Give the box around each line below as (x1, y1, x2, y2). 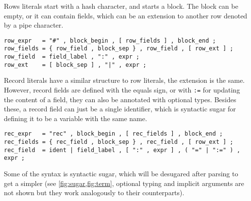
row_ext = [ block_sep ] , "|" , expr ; (4, 61, 147, 68)
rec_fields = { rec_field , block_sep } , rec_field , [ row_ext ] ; (4, 139, 234, 146)
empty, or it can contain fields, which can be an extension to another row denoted (4, 10, 248, 20)
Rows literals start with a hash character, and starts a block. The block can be (4, 1, 238, 11)
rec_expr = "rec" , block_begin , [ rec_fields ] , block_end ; (4, 130, 223, 138)
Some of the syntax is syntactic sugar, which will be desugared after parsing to (4, 169, 238, 179)
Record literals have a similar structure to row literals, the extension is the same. (4, 75, 245, 85)
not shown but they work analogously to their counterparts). (4, 187, 184, 198)
